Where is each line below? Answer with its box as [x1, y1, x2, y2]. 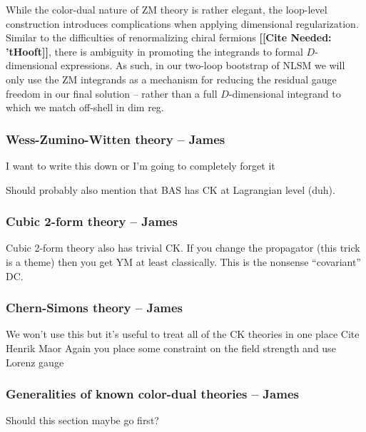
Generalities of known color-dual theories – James [6, 385, 299, 403]
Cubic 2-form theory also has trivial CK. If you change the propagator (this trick [6, 240, 360, 255]
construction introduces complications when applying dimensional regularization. [6, 16, 359, 31]
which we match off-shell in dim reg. [6, 100, 164, 115]
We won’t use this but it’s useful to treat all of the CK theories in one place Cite [6, 326, 360, 341]
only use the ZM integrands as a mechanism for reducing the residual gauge [6, 71, 337, 86]
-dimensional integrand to [228, 86, 341, 101]
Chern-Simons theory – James [6, 299, 183, 317]
